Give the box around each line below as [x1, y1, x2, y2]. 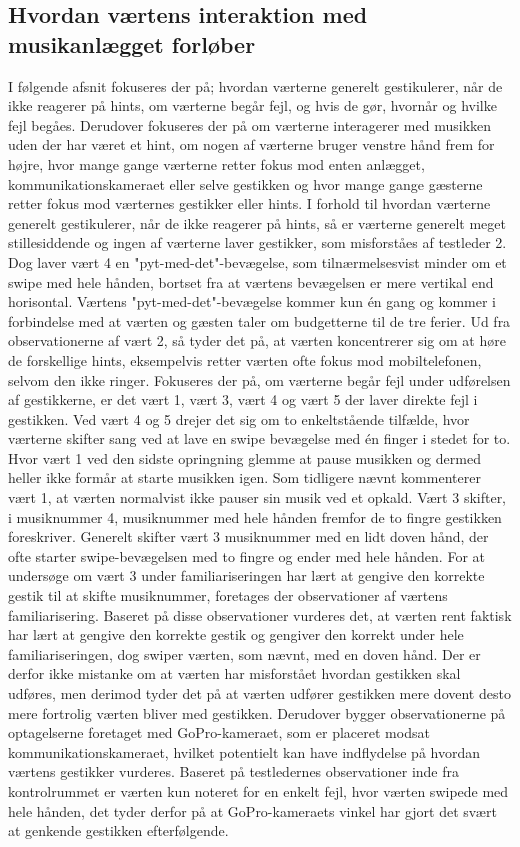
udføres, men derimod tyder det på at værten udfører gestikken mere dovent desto [8, 683, 511, 703]
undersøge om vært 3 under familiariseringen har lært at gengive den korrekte [8, 565, 485, 586]
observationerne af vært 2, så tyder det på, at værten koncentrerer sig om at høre [8, 330, 506, 351]
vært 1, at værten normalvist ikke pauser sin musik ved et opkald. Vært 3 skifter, [8, 487, 507, 508]
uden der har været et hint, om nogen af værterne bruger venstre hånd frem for [8, 134, 495, 155]
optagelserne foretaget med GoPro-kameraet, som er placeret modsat [8, 722, 430, 743]
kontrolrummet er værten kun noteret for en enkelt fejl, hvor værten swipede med [8, 780, 509, 801]
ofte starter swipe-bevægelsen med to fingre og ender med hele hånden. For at [8, 545, 485, 566]
